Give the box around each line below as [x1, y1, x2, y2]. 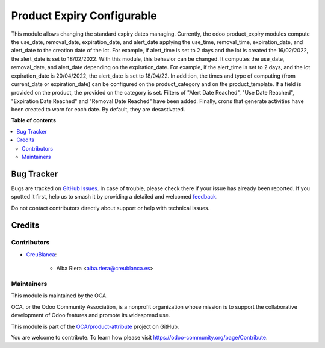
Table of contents [11, 117, 57, 124]
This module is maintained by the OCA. [11, 292, 108, 299]
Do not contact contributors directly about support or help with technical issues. [11, 204, 210, 211]
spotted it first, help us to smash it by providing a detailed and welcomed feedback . [11, 193, 218, 200]
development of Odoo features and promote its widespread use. [11, 312, 170, 319]
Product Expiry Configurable [11, 9, 157, 22]
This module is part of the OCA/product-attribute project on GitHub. [11, 323, 179, 330]
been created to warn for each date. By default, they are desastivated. [11, 106, 185, 113]
